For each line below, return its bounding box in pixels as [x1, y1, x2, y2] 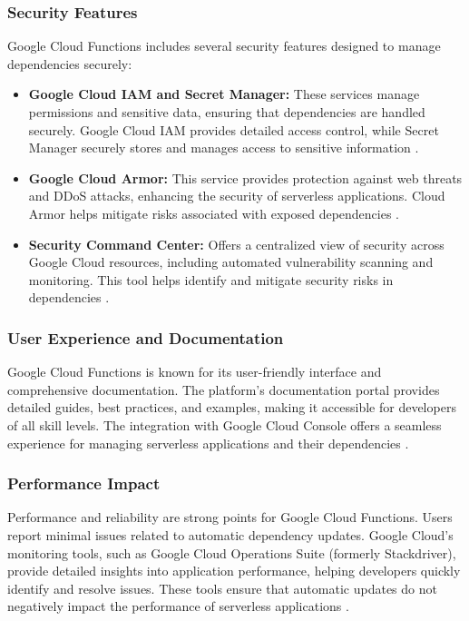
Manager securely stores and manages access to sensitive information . [28, 138, 419, 157]
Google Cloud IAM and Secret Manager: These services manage [28, 84, 420, 103]
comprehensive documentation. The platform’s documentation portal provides [7, 379, 440, 399]
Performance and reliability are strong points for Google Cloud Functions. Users [7, 508, 453, 527]
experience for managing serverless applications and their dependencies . [7, 433, 409, 452]
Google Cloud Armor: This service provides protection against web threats [28, 168, 463, 187]
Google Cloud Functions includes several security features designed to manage [7, 36, 441, 55]
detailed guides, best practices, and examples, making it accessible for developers [7, 398, 456, 417]
